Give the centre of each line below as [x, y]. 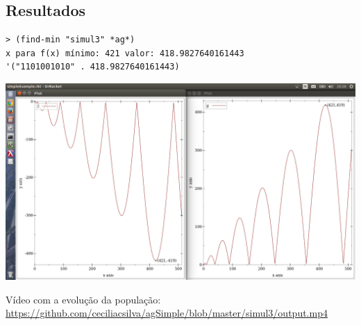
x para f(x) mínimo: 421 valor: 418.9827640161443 [125, 53]
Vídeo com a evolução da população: [83, 299]
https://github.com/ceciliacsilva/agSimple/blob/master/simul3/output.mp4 [167, 313]
